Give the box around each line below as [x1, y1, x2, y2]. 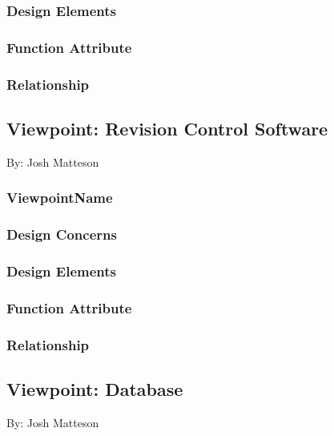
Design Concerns [6, 224, 117, 244]
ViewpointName [6, 188, 113, 208]
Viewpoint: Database [6, 376, 183, 401]
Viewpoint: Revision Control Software [6, 115, 328, 140]
